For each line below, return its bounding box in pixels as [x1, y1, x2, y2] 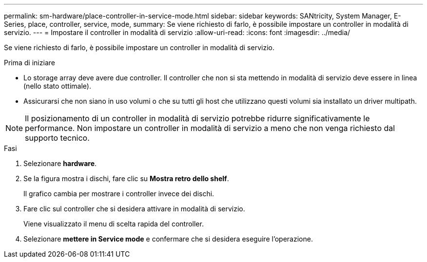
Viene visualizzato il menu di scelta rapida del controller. [23, 220, 204, 228]
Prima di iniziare [4, 58, 55, 67]
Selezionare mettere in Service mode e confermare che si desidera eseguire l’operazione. [23, 235, 313, 243]
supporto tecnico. [25, 133, 90, 143]
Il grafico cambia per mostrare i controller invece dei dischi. [23, 189, 214, 198]
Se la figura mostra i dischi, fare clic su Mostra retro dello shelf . [23, 174, 229, 183]
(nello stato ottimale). [23, 82, 91, 90]
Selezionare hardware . [23, 159, 97, 168]
